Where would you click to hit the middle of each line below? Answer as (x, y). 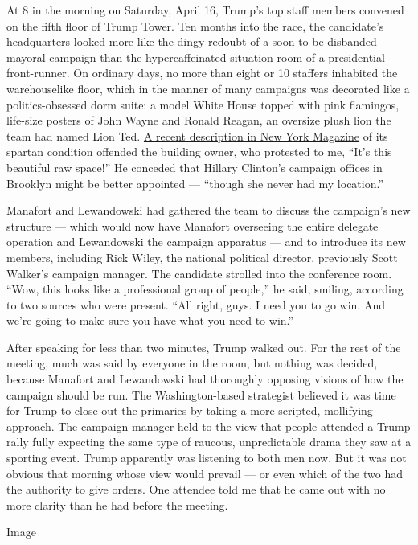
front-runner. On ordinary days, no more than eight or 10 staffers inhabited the (202, 73)
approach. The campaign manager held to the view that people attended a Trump (209, 426)
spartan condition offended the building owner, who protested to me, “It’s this (199, 152)
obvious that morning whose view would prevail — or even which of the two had (205, 473)
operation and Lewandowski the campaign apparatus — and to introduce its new (206, 242)
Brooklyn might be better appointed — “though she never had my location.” (195, 183)
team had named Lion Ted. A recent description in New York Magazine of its (197, 135)
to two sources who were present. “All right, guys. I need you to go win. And (196, 304)
